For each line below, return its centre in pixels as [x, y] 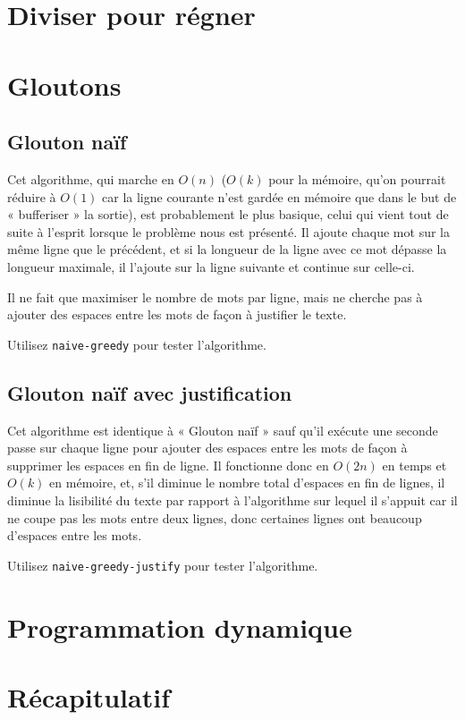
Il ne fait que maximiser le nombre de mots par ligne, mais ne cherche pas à [215, 296]
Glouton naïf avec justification [150, 392]
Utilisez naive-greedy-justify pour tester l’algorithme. [163, 565]
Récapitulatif [89, 696]
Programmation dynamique [180, 627]
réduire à [32, 196]
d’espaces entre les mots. [75, 535]
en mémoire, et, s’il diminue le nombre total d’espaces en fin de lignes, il [247, 483]
